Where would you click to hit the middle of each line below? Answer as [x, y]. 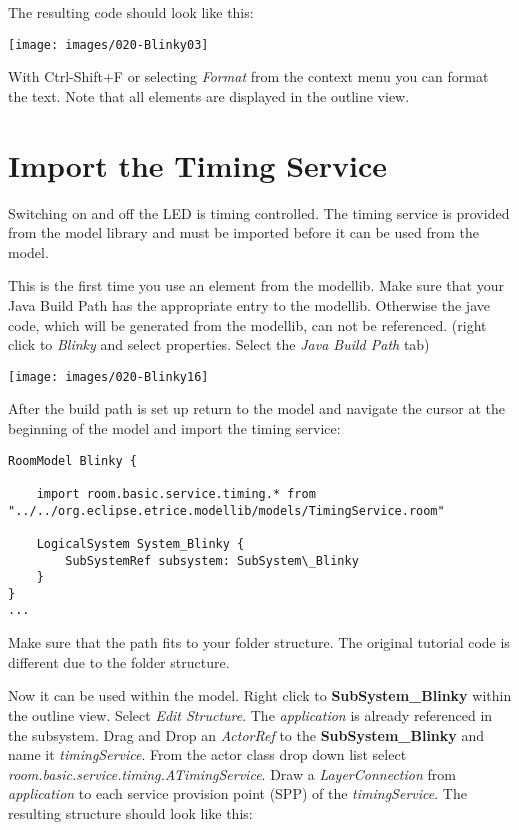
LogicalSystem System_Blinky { [140, 543]
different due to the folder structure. [119, 661]
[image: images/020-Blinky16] [108, 376]
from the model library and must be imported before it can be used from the [243, 232]
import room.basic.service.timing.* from [176, 493]
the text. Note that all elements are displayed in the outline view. [209, 95]
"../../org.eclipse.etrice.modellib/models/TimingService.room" [226, 510]
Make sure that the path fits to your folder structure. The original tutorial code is [259, 642]
